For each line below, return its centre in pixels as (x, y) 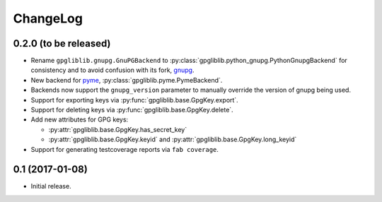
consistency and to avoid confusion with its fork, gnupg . (112, 70)
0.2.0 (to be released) (62, 43)
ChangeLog (48, 18)
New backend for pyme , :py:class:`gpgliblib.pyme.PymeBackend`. (127, 80)
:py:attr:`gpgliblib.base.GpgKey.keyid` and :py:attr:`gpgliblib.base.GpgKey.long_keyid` (173, 139)
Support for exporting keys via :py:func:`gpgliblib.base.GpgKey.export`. (134, 100)
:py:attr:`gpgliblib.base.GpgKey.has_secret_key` (118, 129)
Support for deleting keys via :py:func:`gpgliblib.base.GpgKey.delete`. (132, 110)
